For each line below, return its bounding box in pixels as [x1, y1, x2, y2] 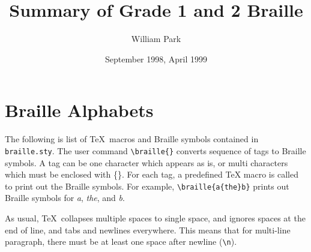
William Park [131, 32, 181, 45]
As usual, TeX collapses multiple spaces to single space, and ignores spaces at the [5, 211, 306, 224]
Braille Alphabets [5, 98, 154, 122]
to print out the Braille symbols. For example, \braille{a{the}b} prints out [5, 179, 289, 192]
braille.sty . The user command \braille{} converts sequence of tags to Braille [5, 144, 306, 157]
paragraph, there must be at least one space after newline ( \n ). [5, 235, 237, 248]
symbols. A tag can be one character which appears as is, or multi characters [5, 156, 288, 169]
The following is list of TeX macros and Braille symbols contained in [5, 133, 259, 145]
